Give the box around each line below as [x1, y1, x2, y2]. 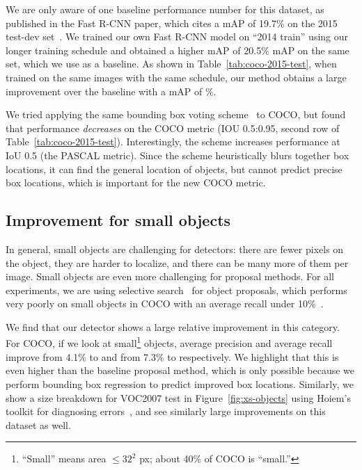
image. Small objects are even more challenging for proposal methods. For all [6, 269, 334, 284]
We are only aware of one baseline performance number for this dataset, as [6, 2, 324, 16]
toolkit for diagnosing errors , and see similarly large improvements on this [6, 404, 326, 419]
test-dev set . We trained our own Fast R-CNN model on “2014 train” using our [6, 29, 349, 44]
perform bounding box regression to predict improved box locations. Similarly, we [6, 376, 354, 391]
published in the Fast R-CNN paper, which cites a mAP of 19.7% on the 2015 [6, 15, 338, 30]
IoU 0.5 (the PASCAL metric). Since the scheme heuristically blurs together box [6, 147, 349, 162]
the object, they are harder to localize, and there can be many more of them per [6, 255, 349, 270]
